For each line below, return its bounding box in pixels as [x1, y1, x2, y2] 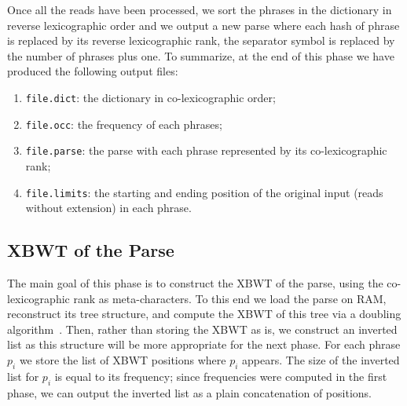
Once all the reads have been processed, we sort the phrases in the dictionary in [7, 2, 392, 17]
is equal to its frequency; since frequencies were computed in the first [54, 368, 387, 384]
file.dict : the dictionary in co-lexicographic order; [25, 89, 276, 105]
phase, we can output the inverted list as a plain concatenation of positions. [7, 384, 372, 401]
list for [7, 368, 39, 384]
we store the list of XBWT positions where [19, 351, 226, 368]
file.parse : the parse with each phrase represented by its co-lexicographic [25, 142, 387, 159]
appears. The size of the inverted [242, 351, 400, 368]
